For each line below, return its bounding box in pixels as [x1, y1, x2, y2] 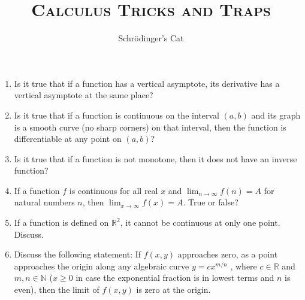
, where [230, 259, 257, 272]
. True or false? [183, 196, 238, 208]
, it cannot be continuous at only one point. [120, 216, 280, 229]
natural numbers [14, 196, 75, 208]
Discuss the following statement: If [14, 248, 141, 260]
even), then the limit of [14, 283, 99, 296]
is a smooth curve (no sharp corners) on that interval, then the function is [14, 120, 286, 133]
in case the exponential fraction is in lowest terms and [76, 271, 274, 284]
